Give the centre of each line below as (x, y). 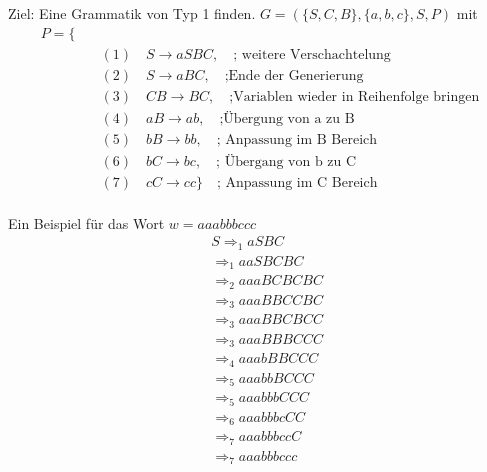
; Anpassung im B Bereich (297, 139)
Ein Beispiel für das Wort (86, 222)
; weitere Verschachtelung (312, 54)
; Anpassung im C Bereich (297, 182)
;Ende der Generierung (294, 75)
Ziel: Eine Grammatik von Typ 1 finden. (132, 13)
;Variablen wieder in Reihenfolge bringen (354, 96)
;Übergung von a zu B (287, 118)
